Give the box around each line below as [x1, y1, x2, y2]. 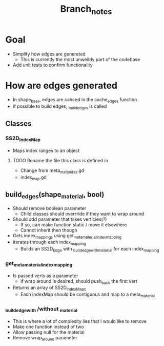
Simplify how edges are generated [12, 51, 86, 57]
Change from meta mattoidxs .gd [20, 167, 85, 175]
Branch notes [60, 3, 112, 16]
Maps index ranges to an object [12, 147, 80, 154]
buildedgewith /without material [5, 305, 78, 314]
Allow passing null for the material [12, 329, 85, 335]
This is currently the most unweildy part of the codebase [20, 56, 140, 62]
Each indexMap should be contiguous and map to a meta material [20, 291, 155, 298]
